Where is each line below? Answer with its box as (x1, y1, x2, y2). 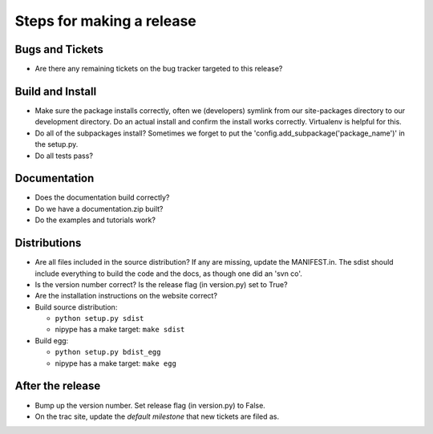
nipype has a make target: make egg (55, 358, 176, 368)
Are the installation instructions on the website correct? (34, 291, 218, 301)
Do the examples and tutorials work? (34, 215, 156, 225)
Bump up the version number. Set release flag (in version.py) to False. (34, 400, 266, 410)
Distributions (14, 237, 82, 250)
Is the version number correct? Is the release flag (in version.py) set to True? (34, 279, 288, 289)
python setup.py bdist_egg (55, 347, 161, 357)
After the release (14, 379, 101, 393)
